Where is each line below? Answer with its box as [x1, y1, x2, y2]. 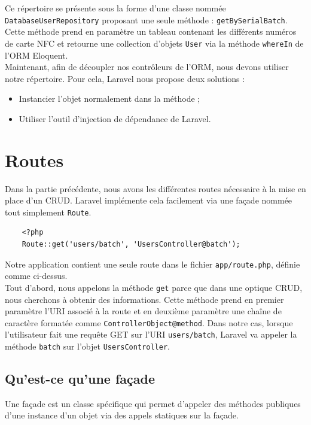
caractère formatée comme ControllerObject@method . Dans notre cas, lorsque [5, 316, 293, 329]
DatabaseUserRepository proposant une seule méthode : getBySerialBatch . [5, 13, 288, 26]
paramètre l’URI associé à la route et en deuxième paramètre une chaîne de [5, 305, 282, 317]
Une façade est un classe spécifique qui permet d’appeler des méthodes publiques [5, 397, 301, 409]
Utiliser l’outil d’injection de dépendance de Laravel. [19, 112, 211, 125]
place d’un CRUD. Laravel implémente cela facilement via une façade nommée [5, 194, 292, 207]
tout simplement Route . [5, 205, 92, 218]
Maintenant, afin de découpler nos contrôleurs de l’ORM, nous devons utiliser [5, 60, 289, 73]
